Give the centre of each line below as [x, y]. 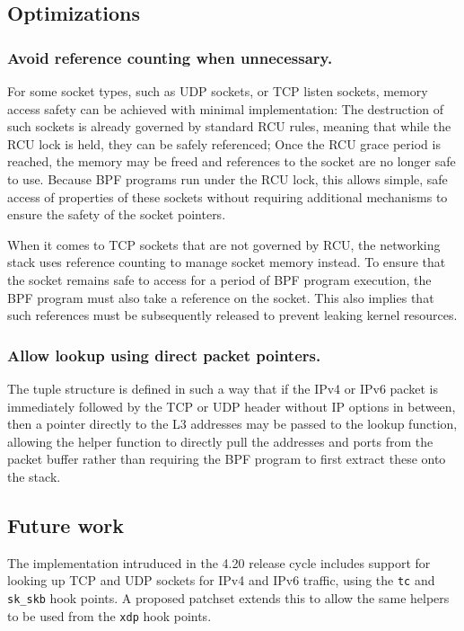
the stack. [34, 476]
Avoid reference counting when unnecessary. [170, 57]
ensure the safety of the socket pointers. [117, 214]
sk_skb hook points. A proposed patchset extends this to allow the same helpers [228, 597]
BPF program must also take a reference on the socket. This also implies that [221, 297]
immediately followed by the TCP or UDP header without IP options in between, [232, 406]
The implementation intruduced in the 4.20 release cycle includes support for [219, 562]
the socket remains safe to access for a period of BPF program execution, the [219, 279]
